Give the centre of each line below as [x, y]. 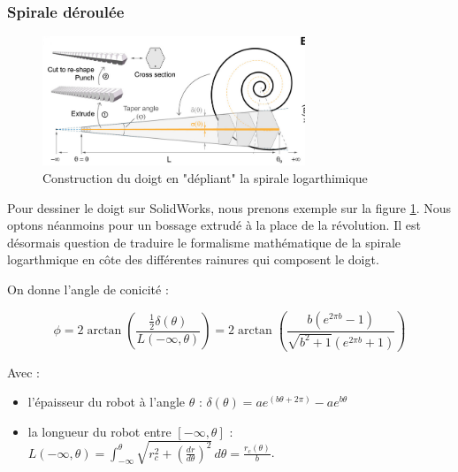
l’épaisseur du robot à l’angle [106, 402]
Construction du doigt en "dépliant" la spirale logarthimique [205, 178]
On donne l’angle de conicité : [88, 289]
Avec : [23, 372]
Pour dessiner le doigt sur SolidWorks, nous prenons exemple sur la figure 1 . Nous [229, 207]
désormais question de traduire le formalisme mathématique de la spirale [204, 242]
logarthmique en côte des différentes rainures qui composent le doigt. [193, 259]
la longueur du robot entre [99, 431]
